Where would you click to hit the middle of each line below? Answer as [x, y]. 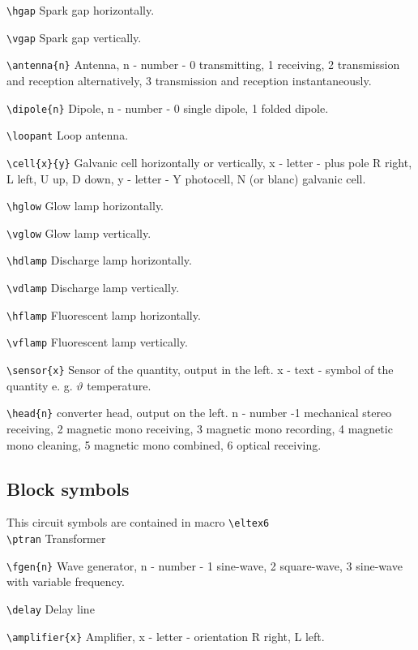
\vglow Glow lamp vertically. [79, 232]
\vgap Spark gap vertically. [74, 37]
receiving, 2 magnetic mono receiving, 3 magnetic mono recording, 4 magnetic [200, 428]
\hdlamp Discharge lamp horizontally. [99, 260]
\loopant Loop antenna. [68, 135]
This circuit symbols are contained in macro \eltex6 [138, 522]
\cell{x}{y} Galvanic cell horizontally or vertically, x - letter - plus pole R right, [209, 162]
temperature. [119, 385]
